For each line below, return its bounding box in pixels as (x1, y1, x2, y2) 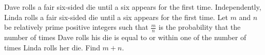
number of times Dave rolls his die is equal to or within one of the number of (4, 32, 247, 43)
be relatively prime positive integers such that (4, 22, 148, 32)
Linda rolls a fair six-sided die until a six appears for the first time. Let (4, 11, 228, 22)
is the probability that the (158, 22, 241, 32)
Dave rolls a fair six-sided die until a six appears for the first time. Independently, (4, 2, 261, 12)
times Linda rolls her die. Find (4, 42, 100, 52)
